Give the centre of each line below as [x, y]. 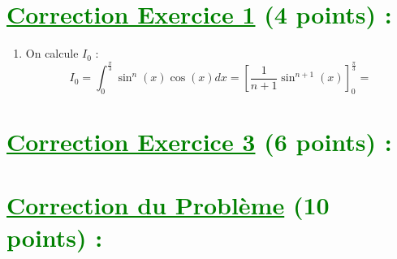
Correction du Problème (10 [168, 205]
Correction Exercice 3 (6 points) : [199, 142]
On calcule [52, 53]
